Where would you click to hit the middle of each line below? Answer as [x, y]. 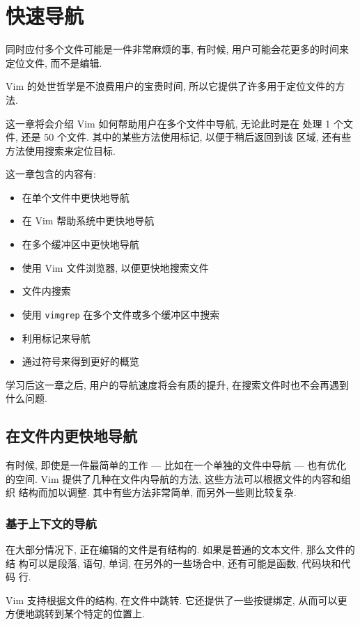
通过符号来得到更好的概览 [80, 361]
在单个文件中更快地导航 [76, 197]
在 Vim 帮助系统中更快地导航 [88, 221]
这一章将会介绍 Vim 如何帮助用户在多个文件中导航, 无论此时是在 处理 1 [168, 123]
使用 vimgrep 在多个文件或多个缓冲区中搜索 [121, 314]
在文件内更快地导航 [71, 436]
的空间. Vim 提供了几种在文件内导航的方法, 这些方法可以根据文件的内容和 [173, 478]
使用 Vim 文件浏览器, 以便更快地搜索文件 [115, 267]
